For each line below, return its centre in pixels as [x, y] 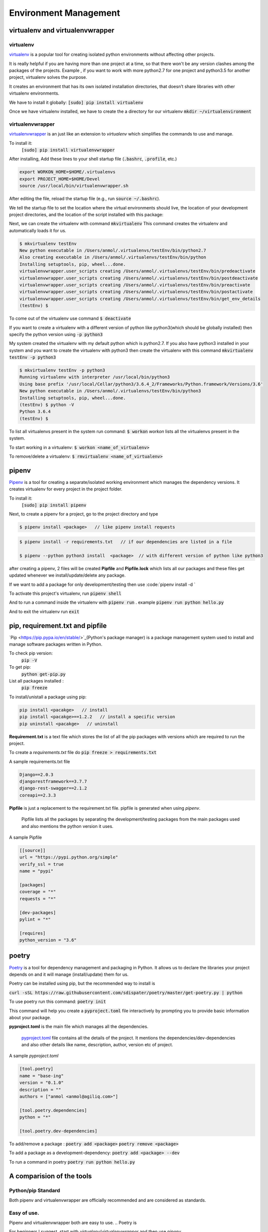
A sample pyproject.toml [34, 1056]
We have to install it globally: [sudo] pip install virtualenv [76, 102]
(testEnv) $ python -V [47, 405]
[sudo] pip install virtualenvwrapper [68, 150]
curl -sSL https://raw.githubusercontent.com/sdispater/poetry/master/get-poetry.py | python [126, 992]
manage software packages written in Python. [56, 644]
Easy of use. [24, 1213]
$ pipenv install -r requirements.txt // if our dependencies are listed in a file [126, 542]
